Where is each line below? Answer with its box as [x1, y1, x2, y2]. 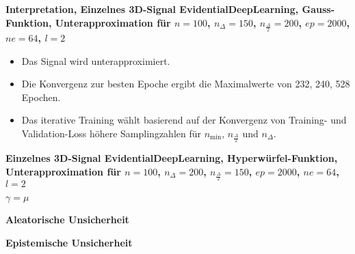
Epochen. [21, 89, 61, 104]
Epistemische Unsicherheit [5, 236, 133, 250]
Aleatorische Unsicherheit [5, 212, 129, 227]
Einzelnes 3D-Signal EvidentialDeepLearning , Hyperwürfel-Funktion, [5, 151, 338, 165]
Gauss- [302, 2, 335, 16]
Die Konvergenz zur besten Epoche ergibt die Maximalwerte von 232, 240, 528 [21, 76, 350, 91]
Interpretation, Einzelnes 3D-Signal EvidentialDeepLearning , [5, 2, 299, 16]
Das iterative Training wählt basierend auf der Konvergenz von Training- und [21, 113, 347, 127]
